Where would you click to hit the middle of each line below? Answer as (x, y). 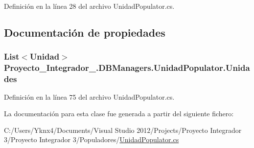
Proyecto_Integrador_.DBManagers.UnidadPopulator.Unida (127, 68)
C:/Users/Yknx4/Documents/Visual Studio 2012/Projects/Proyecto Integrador (123, 130)
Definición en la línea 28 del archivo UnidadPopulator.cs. (89, 6)
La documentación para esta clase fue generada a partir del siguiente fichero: (119, 114)
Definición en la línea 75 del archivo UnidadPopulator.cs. (89, 97)
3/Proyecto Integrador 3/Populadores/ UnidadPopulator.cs (92, 139)
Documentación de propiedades (85, 32)
